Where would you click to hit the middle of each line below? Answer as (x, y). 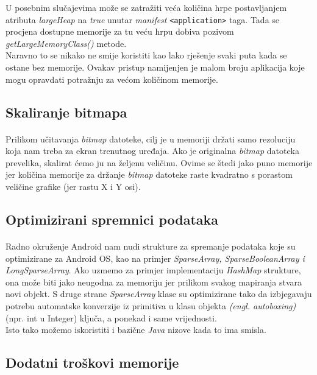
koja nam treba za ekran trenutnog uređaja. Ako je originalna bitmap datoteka (153, 151)
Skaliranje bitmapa (66, 112)
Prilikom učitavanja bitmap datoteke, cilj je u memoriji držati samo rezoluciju (151, 138)
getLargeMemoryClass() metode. (66, 43)
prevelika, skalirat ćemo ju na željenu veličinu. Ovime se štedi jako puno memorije (159, 162)
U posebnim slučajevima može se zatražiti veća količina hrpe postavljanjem (146, 7)
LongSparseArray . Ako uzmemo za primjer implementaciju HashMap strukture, (153, 270)
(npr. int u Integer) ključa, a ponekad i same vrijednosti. (111, 317)
